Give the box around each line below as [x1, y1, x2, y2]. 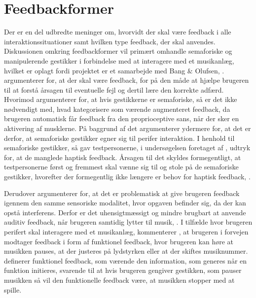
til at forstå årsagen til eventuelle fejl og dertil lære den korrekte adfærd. [4, 84, 224, 95]
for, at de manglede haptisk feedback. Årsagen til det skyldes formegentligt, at [4, 152, 241, 162]
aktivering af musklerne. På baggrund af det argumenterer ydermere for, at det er [4, 123, 251, 133]
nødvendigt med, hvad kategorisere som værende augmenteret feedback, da [4, 103, 230, 114]
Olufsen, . [195, 65, 224, 75]
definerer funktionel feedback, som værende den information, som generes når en [4, 255, 247, 265]
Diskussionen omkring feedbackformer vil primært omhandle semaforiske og [4, 46, 232, 56]
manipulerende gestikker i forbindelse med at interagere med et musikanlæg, [4, 55, 234, 66]
